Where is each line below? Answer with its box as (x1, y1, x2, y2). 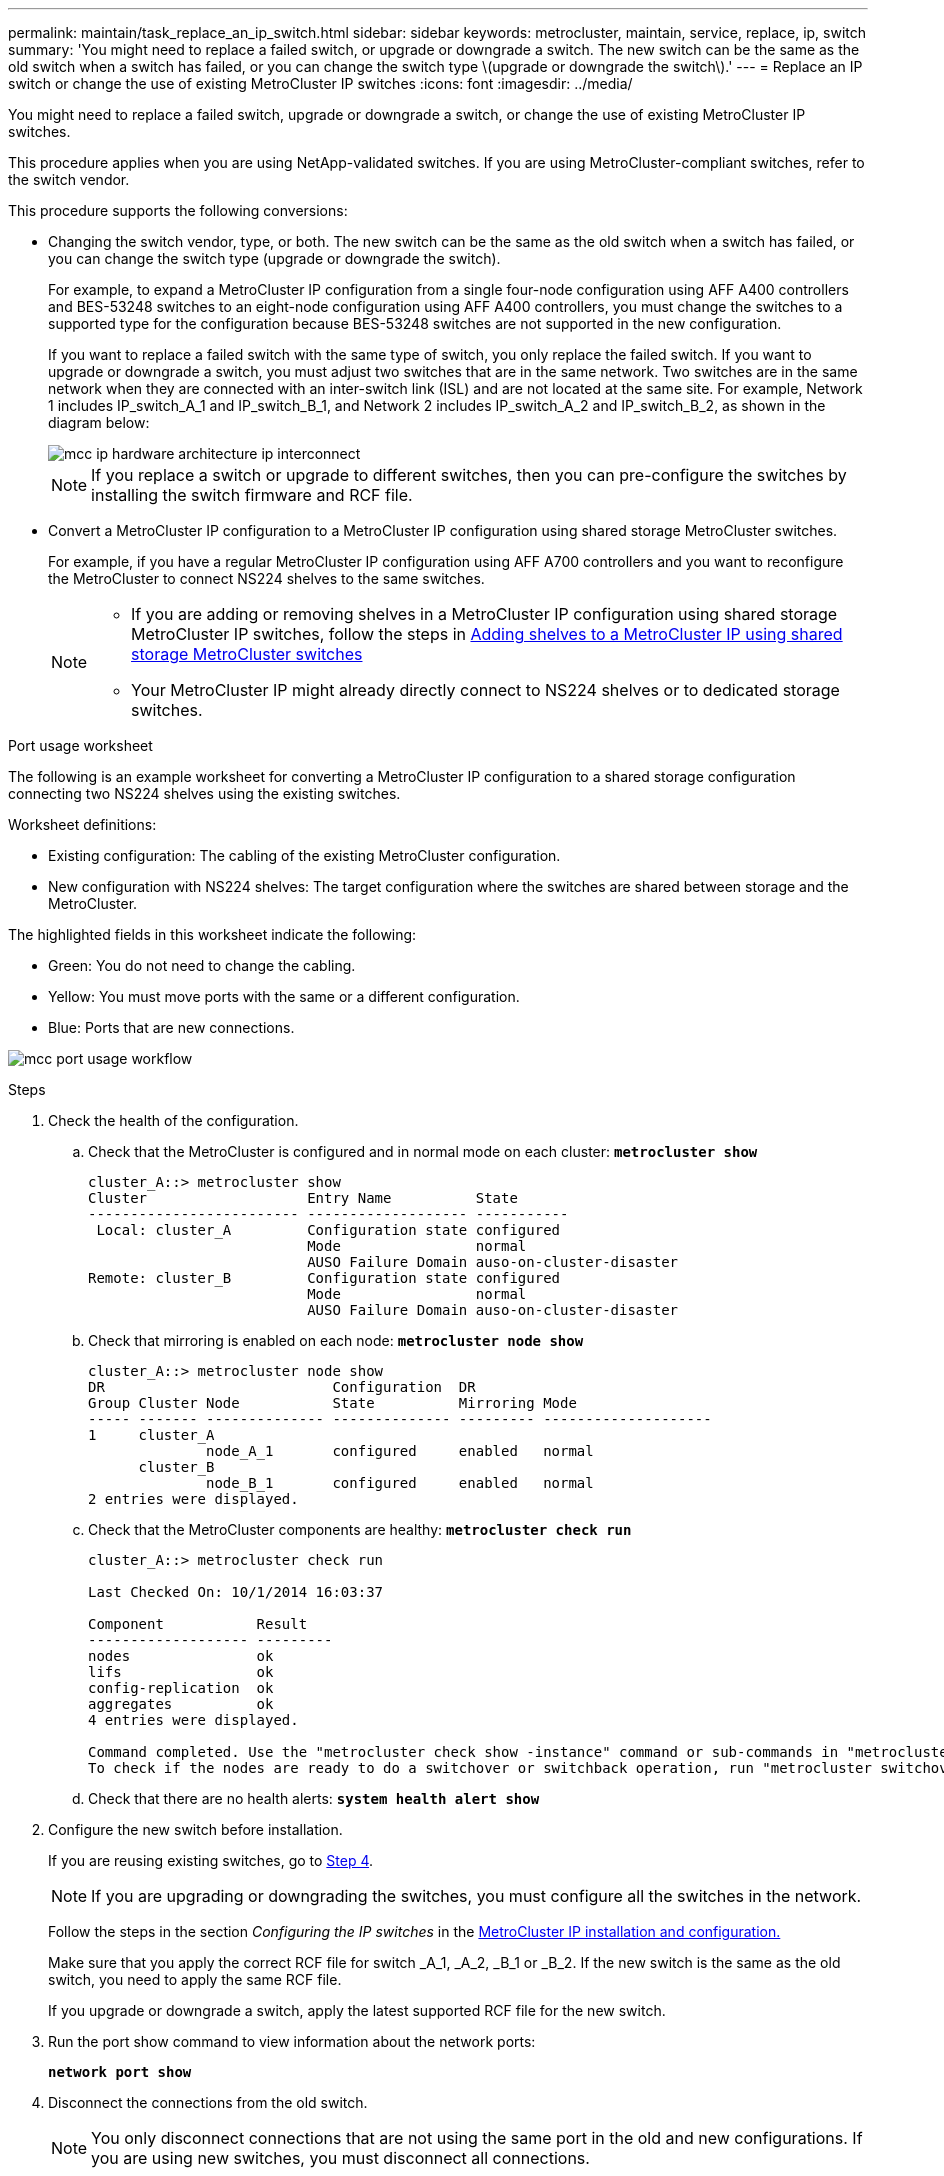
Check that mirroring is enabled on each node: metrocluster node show (88, 1332, 584, 1349)
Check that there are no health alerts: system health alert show (88, 1790, 540, 1807)
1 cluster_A (88, 1427, 215, 1443)
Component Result (88, 1616, 308, 1632)
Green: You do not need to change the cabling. (48, 957, 356, 974)
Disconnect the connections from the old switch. (48, 2094, 368, 2111)
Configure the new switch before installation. (48, 1821, 343, 1838)
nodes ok (88, 1648, 274, 1664)
